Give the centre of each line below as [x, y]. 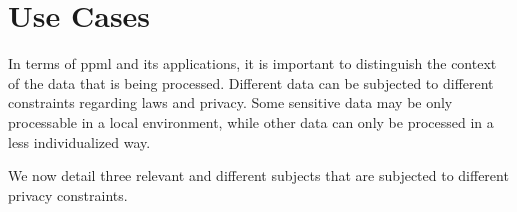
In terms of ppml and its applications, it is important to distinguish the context [252, 63]
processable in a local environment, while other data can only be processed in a [251, 121]
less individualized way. [79, 141]
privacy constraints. [68, 194]
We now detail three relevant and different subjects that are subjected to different [258, 175]
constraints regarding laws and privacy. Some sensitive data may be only [230, 102]
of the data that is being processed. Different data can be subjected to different [251, 82]
